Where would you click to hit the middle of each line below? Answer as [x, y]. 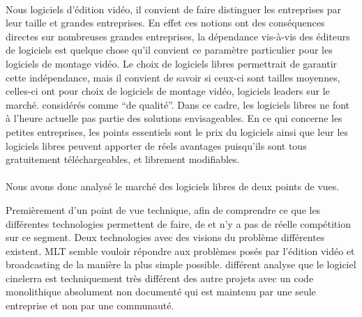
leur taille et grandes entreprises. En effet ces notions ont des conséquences [165, 23]
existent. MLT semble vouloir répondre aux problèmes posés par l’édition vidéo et [180, 250]
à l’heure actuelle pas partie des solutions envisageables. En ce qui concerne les [174, 118]
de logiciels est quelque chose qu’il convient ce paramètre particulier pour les [169, 50]
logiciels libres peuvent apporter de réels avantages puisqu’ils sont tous [156, 145]
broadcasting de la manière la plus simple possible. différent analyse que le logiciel [181, 264]
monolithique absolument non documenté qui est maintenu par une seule [161, 292]
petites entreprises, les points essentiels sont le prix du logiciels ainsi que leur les [177, 131]
